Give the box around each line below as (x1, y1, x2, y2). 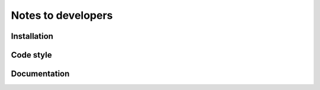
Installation (11, 31, 53, 41)
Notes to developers (11, 9, 113, 22)
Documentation (11, 69, 70, 79)
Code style (11, 50, 52, 60)
